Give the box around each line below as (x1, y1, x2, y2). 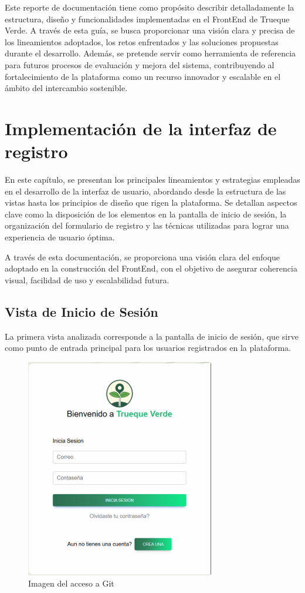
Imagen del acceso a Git (28, 577, 114, 589)
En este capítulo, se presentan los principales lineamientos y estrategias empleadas (5, 173, 300, 186)
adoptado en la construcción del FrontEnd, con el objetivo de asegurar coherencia (5, 262, 297, 274)
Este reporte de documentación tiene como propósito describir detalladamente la (5, 1, 294, 13)
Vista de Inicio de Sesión (5, 302, 158, 320)
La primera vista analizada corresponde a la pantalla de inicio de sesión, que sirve (5, 330, 299, 342)
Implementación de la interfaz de (5, 116, 277, 140)
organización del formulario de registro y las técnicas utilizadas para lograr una (5, 219, 289, 232)
